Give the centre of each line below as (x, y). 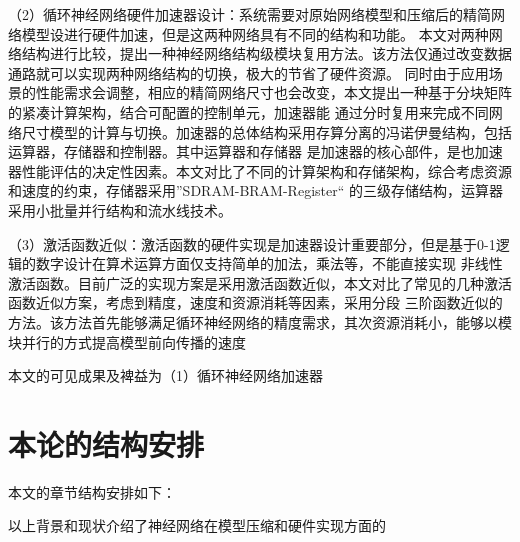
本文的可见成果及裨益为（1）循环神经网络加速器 (165, 375)
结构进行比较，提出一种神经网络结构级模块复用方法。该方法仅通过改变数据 (266, 53)
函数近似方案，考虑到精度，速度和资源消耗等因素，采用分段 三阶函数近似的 (255, 302)
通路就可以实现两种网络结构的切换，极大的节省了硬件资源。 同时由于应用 (248, 72)
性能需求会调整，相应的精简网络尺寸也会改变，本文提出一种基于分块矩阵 (273, 92)
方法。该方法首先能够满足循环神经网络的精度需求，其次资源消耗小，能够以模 (260, 321)
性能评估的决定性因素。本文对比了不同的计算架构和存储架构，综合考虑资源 (266, 170)
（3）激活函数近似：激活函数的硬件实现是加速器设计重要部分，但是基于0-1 (252, 243)
